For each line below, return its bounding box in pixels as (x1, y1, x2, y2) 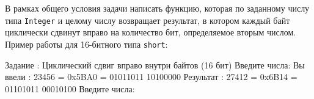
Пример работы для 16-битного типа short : (5, 37, 168, 50)
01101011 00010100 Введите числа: (5, 82, 135, 95)
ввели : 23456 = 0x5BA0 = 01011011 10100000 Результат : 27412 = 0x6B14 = (5, 70, 298, 83)
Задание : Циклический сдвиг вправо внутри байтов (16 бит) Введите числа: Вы (5, 58, 305, 71)
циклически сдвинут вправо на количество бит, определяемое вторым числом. (5, 26, 296, 38)
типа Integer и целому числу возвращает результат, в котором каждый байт (5, 13, 290, 26)
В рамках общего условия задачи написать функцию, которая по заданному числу (5, 2, 310, 14)
